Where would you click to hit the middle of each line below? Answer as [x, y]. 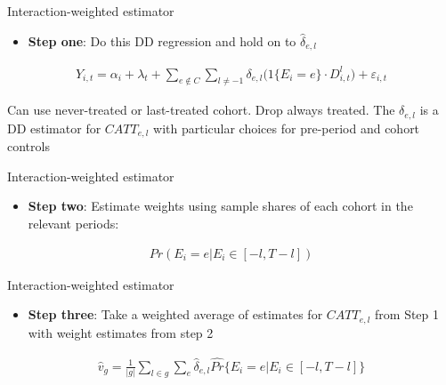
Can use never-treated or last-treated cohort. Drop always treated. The [201, 110]
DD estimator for [54, 128]
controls [28, 146]
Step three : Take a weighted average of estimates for [175, 314]
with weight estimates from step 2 [121, 332]
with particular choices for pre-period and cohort [287, 128]
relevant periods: [73, 224]
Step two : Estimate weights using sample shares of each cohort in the [220, 206]
